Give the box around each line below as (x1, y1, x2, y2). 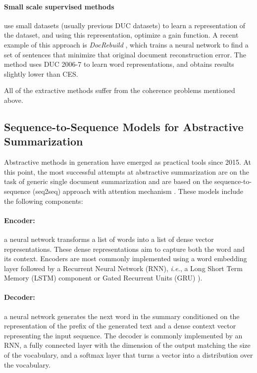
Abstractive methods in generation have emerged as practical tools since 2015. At (4, 157, 252, 167)
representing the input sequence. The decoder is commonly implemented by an (4, 330, 243, 340)
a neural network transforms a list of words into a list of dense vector (4, 233, 214, 244)
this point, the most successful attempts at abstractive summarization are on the (4, 166, 249, 177)
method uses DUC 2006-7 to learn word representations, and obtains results (4, 59, 234, 69)
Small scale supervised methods (4, 1, 114, 11)
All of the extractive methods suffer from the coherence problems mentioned (4, 85, 235, 95)
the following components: (4, 195, 83, 206)
